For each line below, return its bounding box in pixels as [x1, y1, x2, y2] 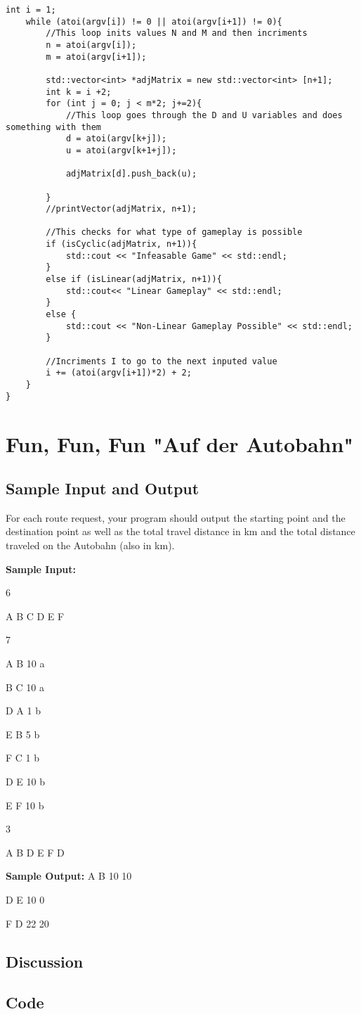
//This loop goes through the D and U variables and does [65, 110, 343, 120]
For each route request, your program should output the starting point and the [6, 510, 346, 525]
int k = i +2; [46, 86, 112, 97]
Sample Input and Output [6, 477, 199, 499]
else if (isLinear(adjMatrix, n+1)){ [46, 274, 222, 285]
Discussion [6, 950, 84, 972]
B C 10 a [6, 679, 45, 694]
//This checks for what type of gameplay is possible [46, 227, 303, 238]
